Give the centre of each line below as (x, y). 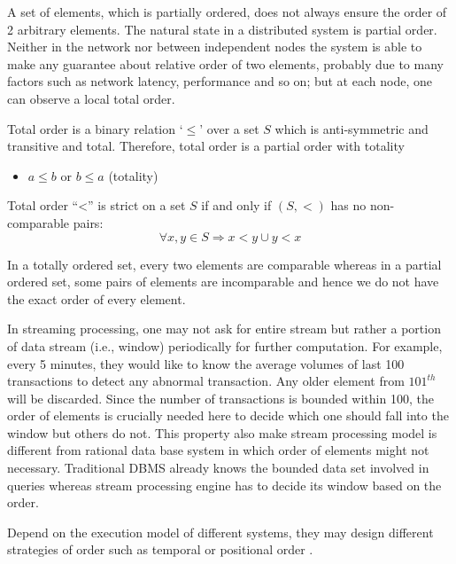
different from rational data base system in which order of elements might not (218, 450)
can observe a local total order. (91, 98)
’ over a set (229, 128)
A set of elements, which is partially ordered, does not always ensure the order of (227, 12)
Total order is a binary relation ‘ (95, 128)
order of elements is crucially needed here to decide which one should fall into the (228, 415)
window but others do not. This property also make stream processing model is (222, 432)
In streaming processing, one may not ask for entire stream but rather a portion (224, 329)
